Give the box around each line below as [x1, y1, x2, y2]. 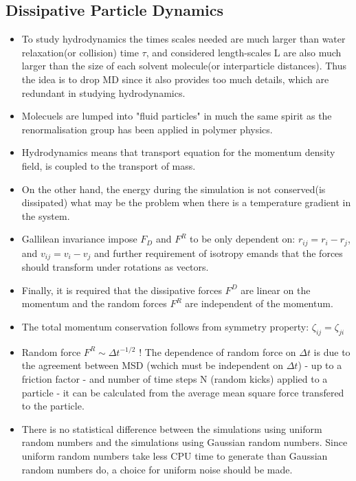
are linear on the [241, 282, 311, 297]
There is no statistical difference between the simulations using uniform [21, 421, 322, 436]
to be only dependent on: [190, 232, 296, 246]
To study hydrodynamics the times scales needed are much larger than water [21, 32, 346, 46]
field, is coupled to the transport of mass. [21, 158, 196, 172]
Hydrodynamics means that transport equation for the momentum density [21, 145, 335, 159]
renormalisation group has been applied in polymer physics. [21, 122, 273, 136]
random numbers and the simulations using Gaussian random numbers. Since [21, 435, 348, 449]
